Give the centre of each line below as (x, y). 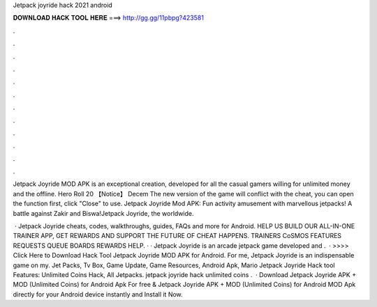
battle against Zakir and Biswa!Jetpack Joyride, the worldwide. (104, 213)
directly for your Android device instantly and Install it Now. (98, 294)
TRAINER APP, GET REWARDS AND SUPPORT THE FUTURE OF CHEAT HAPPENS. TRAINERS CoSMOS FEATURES (177, 236)
